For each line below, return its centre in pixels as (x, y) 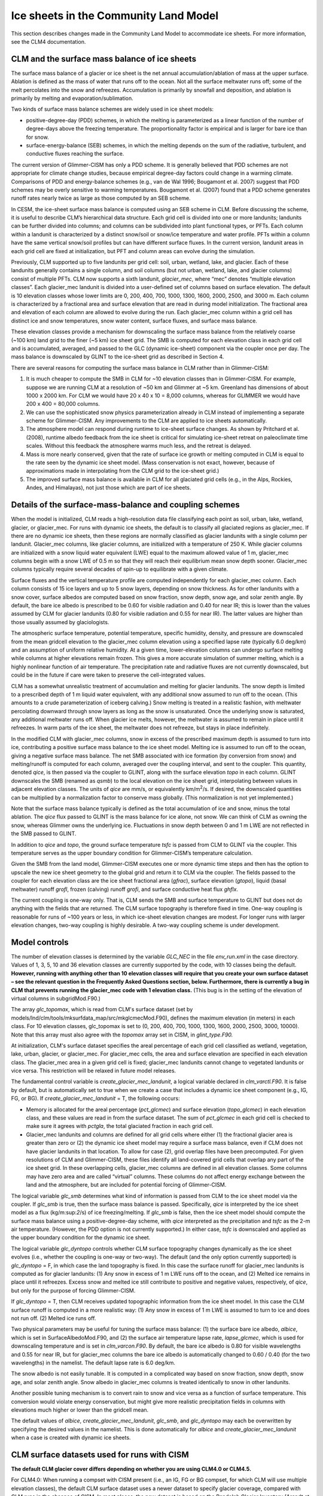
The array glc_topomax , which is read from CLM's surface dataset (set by (102, 1010)
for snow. (37, 137)
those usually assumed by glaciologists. (60, 622)
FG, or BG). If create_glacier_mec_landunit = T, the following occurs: (95, 1099)
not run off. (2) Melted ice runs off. (54, 1318)
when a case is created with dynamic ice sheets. (71, 1438)
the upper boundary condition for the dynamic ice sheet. (81, 1237)
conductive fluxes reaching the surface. (75, 154)
